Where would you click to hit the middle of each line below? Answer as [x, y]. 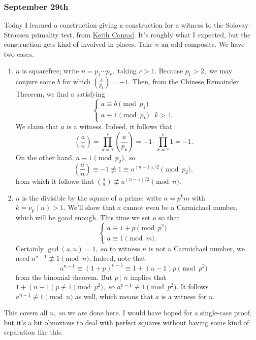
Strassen [16, 34]
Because [171, 70]
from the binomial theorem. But [64, 277]
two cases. [19, 54]
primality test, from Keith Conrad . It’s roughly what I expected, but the [141, 34]
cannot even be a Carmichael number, [180, 207]
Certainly [30, 248]
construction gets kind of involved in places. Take [79, 44]
